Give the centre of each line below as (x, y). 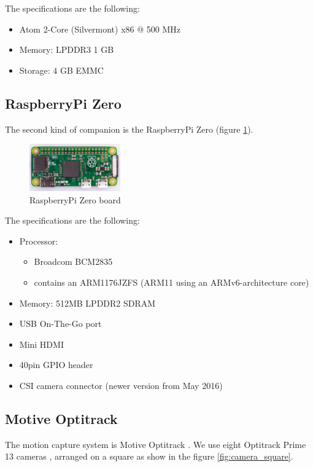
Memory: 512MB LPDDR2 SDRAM (87, 303)
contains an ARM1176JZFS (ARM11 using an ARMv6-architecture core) (172, 282)
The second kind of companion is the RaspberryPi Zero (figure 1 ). (129, 129)
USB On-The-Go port (60, 324)
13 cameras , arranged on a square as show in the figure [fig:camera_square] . (149, 456)
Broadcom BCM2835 (73, 261)
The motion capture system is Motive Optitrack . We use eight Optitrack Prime (156, 444)
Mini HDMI (41, 344)
